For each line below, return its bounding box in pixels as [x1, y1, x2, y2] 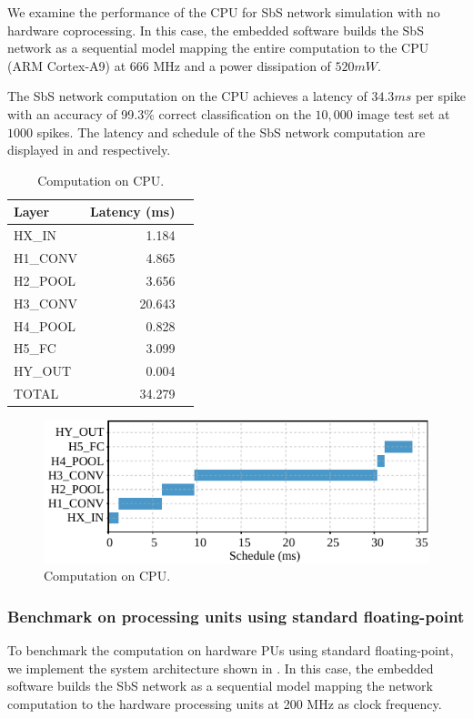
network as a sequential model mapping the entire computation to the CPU [7, 38, 429, 57]
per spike [415, 86, 466, 106]
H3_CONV [14, 293, 77, 312]
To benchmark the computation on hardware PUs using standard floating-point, [7, 641, 454, 660]
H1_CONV [14, 248, 77, 268]
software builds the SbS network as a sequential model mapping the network [7, 676, 433, 695]
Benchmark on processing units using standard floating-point [7, 604, 465, 627]
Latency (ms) [90, 202, 176, 221]
